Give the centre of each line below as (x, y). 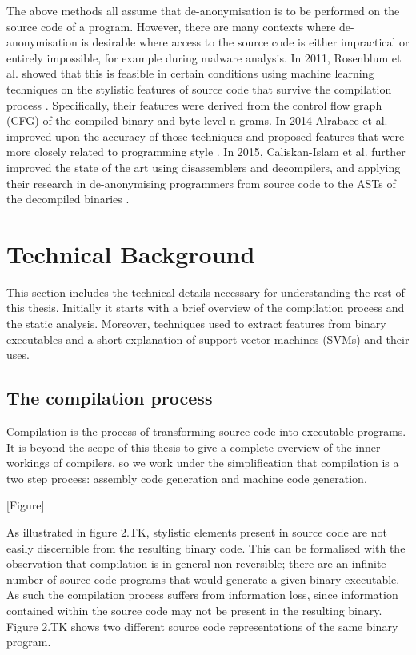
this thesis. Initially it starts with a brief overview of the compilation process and (206, 308)
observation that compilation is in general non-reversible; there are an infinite (196, 563)
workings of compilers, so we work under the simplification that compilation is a (203, 463)
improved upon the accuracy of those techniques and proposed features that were (206, 136)
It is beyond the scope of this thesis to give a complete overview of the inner (194, 447)
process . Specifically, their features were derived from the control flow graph (194, 104)
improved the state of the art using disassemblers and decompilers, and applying (204, 167)
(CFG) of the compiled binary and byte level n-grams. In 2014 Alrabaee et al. (197, 120)
